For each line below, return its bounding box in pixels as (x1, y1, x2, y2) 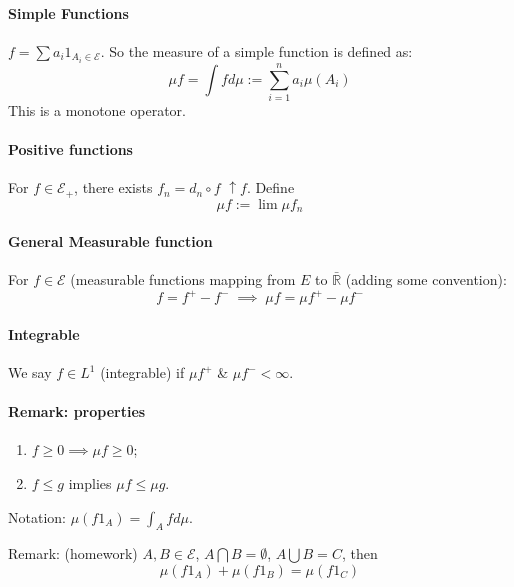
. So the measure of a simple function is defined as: (100, 40, 413, 61)
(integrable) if (100, 362, 185, 382)
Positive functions (8, 139, 133, 160)
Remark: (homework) (8, 543, 138, 564)
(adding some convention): (345, 269, 507, 290)
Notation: (8, 506, 66, 527)
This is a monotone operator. (8, 100, 186, 121)
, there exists (74, 177, 153, 198)
